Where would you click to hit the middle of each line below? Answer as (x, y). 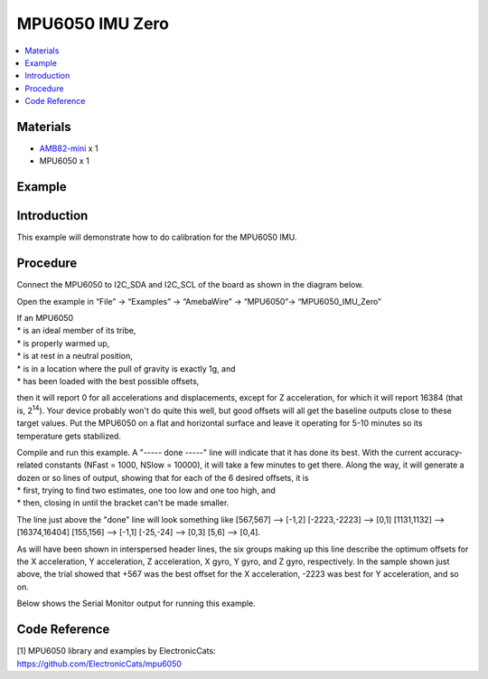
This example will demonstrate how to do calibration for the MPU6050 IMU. (157, 237)
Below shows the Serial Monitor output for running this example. (136, 604)
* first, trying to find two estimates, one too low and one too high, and (146, 490)
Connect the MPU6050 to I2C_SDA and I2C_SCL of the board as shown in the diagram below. (190, 285)
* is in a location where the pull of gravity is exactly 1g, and (126, 368)
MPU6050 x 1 (64, 161)
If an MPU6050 (45, 318)
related (30, 465)
